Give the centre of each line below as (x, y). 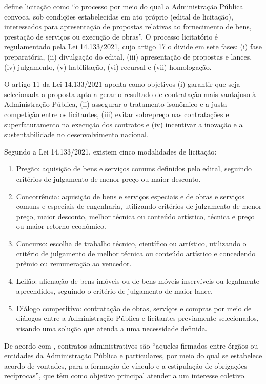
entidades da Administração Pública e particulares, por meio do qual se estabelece (133, 356)
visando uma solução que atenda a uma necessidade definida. (112, 328)
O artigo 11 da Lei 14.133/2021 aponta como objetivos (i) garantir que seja (122, 84)
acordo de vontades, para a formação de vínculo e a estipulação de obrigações (126, 365)
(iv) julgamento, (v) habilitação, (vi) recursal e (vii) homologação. (108, 66)
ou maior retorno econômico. (61, 226)
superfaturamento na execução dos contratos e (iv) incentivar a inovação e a (124, 124)
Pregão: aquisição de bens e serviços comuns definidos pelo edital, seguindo (134, 169)
